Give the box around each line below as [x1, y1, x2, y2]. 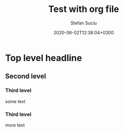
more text [5, 122, 25, 128]
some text [5, 98, 26, 104]
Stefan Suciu [70, 20, 97, 26]
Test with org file [48, 3, 120, 15]
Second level [5, 72, 46, 81]
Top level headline [5, 52, 82, 63]
